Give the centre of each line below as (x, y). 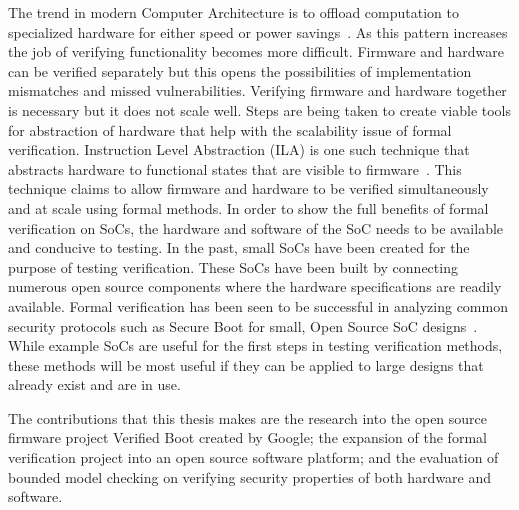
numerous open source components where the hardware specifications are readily (255, 286)
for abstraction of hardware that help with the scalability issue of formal (230, 129)
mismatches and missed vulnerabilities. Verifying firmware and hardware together (257, 90)
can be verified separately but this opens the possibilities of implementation (240, 70)
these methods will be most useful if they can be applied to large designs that (246, 364)
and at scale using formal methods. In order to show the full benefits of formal (248, 207)
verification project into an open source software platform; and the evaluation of (253, 457)
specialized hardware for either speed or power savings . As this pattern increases (258, 31)
